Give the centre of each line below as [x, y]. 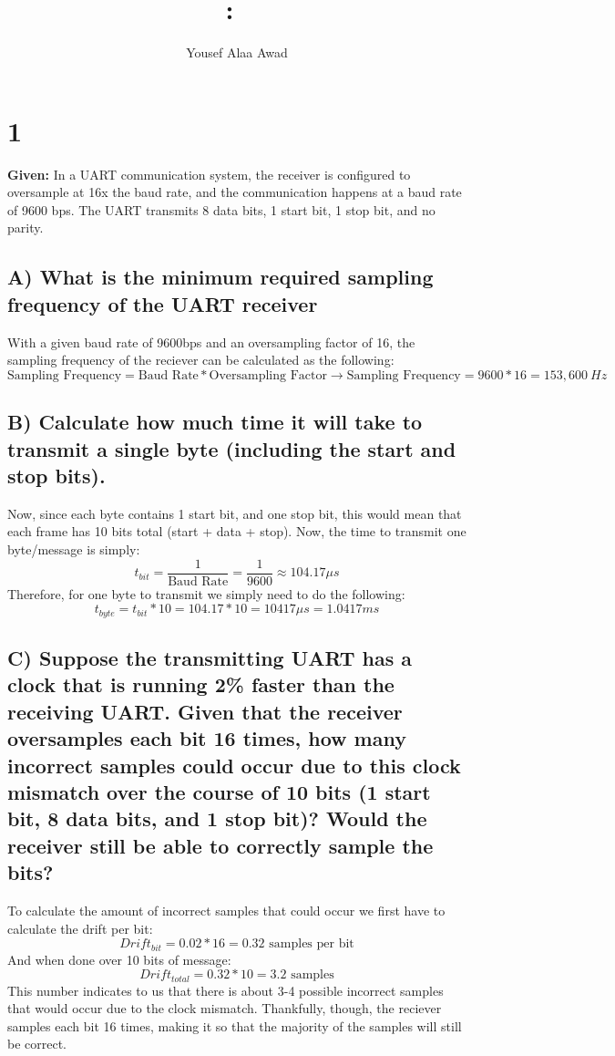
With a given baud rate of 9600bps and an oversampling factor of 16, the [211, 342]
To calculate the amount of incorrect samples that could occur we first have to [226, 911]
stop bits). [56, 475]
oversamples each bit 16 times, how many [207, 738]
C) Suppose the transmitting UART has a [210, 658]
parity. [26, 228]
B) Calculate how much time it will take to [215, 422]
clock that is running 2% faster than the [201, 684]
